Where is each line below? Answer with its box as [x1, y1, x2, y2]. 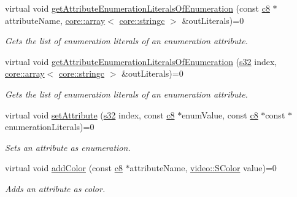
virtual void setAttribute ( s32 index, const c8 [5, 108, 175, 121]
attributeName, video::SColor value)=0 [129, 161, 277, 174]
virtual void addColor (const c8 [5, 161, 123, 174]
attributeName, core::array [5, 14, 106, 26]
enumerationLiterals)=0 [5, 120, 94, 133]
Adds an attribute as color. [5, 182, 106, 195]
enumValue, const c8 [182, 108, 258, 121]
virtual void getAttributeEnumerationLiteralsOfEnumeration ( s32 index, [5, 55, 277, 68]
